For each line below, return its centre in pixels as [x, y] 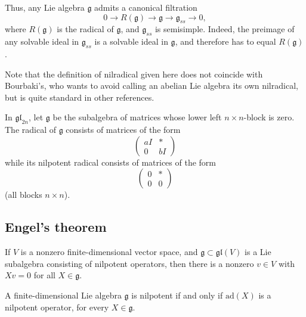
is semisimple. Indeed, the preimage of [225, 29]
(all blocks [24, 195]
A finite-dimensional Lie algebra [63, 295]
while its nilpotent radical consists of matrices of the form [110, 162]
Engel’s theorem [56, 227]
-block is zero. [269, 117]
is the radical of [85, 29]
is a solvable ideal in [131, 41]
